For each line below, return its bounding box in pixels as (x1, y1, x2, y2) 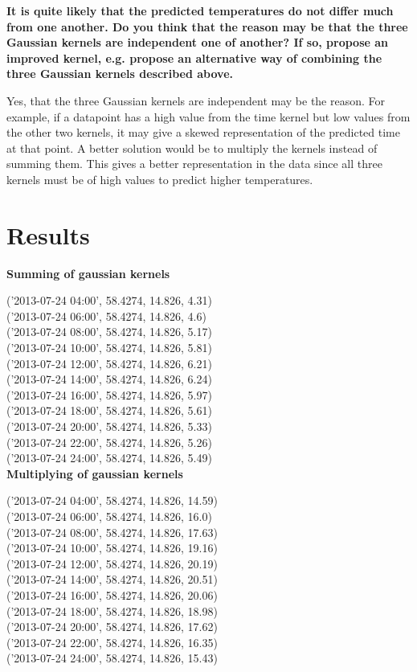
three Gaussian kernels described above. (6, 65, 234, 82)
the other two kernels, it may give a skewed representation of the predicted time (6, 124, 400, 141)
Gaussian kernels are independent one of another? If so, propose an (6, 34, 389, 51)
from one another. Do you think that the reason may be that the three (6, 18, 408, 35)
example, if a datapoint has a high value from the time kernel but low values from (6, 108, 411, 125)
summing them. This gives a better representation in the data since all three (6, 155, 382, 172)
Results (6, 218, 90, 251)
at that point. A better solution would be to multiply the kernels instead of (6, 139, 378, 156)
